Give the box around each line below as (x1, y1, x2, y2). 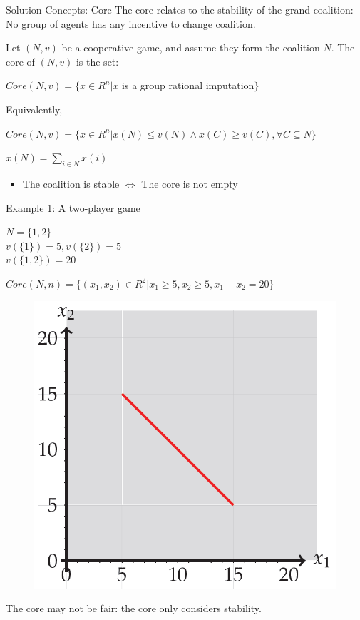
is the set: (76, 54, 119, 68)
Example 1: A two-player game (6, 200, 140, 215)
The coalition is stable (22, 176, 120, 190)
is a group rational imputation (122, 78, 254, 93)
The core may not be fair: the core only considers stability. (6, 601, 262, 616)
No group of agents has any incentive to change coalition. (6, 16, 256, 31)
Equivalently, (6, 101, 63, 116)
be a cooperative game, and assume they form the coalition (61, 40, 320, 55)
